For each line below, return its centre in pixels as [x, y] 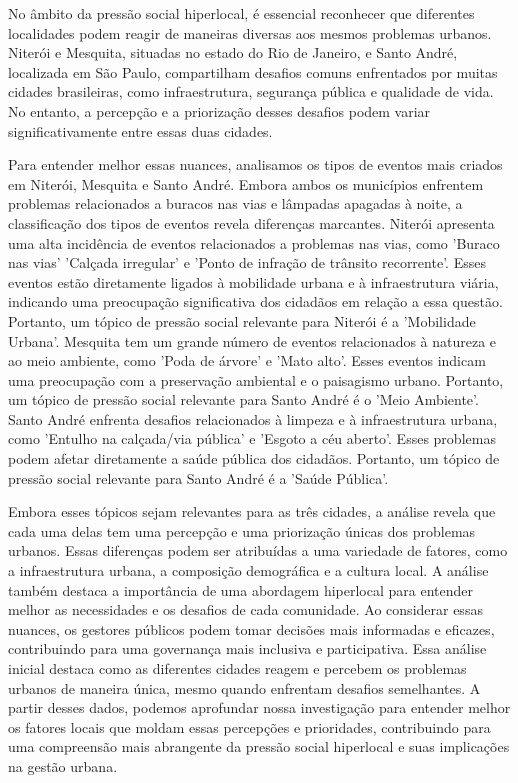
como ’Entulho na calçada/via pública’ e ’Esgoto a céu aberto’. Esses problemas [252, 438]
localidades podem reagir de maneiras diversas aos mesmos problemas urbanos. [250, 32]
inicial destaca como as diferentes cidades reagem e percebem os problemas [237, 668]
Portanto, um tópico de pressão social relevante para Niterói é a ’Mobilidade [242, 320]
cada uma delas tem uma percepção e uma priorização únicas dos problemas [242, 530]
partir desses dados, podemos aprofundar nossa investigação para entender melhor [259, 707]
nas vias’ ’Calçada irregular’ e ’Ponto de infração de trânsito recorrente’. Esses [247, 262]
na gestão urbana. [63, 765]
